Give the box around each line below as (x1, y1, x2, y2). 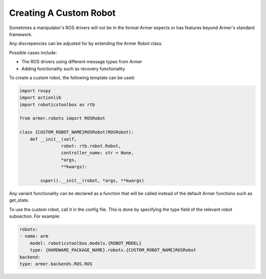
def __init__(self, (30, 136, 77, 142)
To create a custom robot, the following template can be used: (9, 75, 135, 80)
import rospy (19, 88, 51, 93)
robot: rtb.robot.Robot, (61, 143, 121, 149)
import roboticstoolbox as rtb (19, 102, 96, 107)
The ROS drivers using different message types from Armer (21, 59, 142, 65)
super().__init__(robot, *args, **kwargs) (40, 178, 145, 183)
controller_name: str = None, (61, 150, 134, 156)
